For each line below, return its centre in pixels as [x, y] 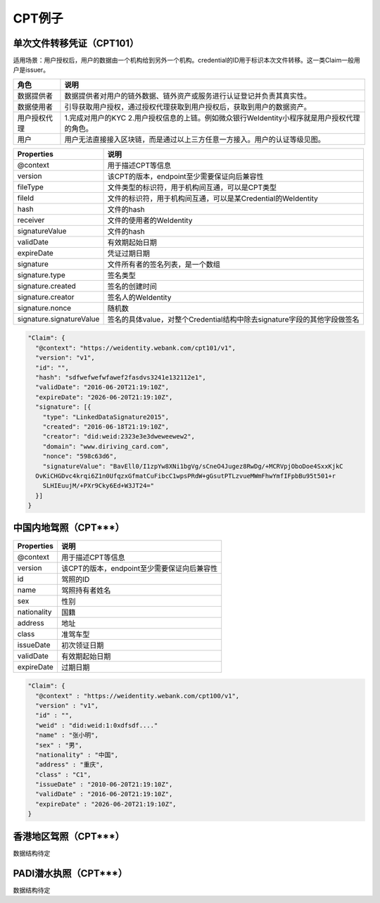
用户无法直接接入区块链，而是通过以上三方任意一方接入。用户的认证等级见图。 [195, 139]
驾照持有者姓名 [86, 590]
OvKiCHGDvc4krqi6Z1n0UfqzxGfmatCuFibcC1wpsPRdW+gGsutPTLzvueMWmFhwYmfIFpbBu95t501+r [186, 476]
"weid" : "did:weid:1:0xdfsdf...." [97, 725]
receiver [31, 220]
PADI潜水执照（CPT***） [70, 873]
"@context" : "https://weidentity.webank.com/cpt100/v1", [138, 696]
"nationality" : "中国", [77, 754]
